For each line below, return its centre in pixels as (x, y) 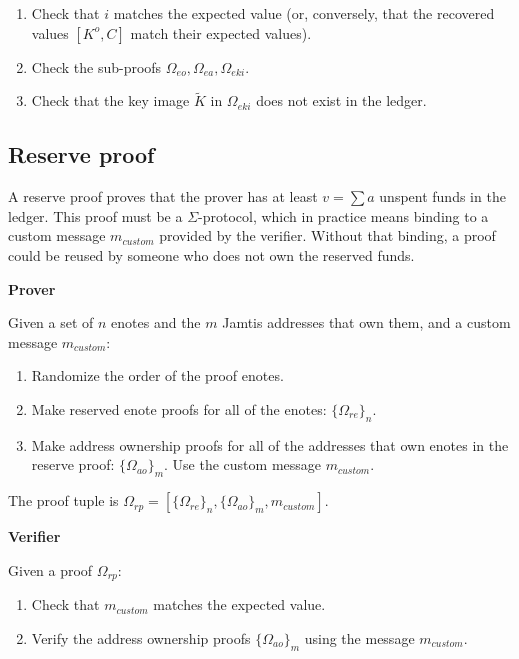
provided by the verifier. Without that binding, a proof (327, 235)
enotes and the (156, 322)
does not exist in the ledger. (341, 100)
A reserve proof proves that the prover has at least (163, 196)
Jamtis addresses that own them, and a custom (366, 322)
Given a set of (51, 322)
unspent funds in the (442, 196)
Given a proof (50, 569)
